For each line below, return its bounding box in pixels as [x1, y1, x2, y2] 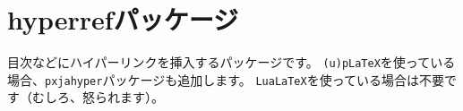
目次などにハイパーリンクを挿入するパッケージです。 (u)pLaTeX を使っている [7, 53, 456, 72]
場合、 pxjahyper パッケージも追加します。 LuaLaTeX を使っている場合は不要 [7, 70, 445, 89]
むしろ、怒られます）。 [31, 88, 164, 107]
